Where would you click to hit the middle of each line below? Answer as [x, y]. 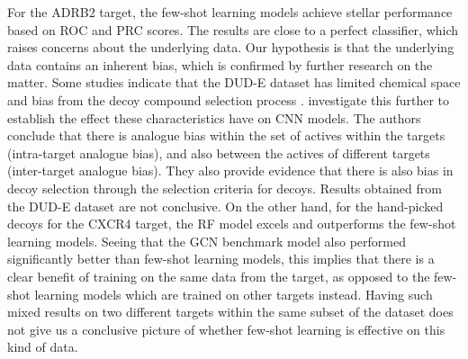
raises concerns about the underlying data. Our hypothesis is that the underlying [231, 47]
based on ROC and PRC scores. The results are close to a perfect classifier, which [233, 29]
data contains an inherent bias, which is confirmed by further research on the [220, 64]
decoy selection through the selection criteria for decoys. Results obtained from [225, 188]
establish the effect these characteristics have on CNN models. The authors [214, 117]
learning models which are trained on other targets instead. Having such [234, 294]
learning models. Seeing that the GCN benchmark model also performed [207, 241]
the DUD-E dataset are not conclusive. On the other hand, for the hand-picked [225, 206]
